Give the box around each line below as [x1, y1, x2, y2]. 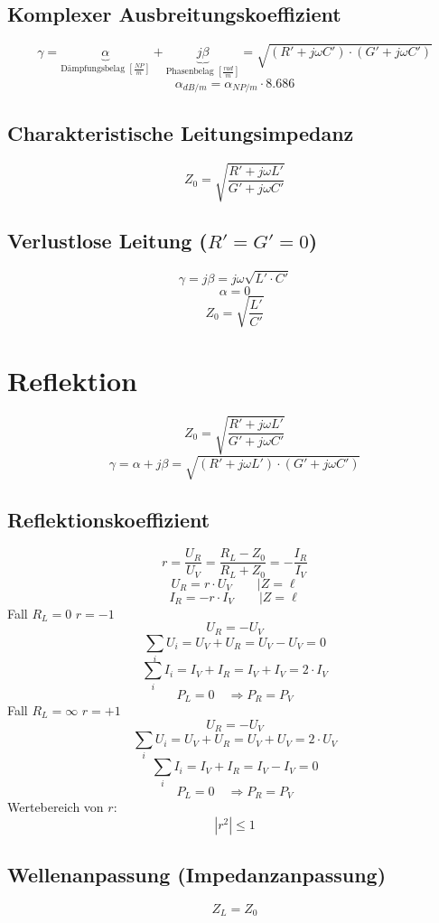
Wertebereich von [7, 797, 104, 816]
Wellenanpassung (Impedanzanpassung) [7, 861, 387, 889]
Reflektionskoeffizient [7, 505, 210, 533]
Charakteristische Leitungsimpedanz [7, 118, 354, 146]
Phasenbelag [165, 67, 214, 77]
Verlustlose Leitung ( [7, 227, 208, 255]
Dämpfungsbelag [61, 64, 126, 74]
